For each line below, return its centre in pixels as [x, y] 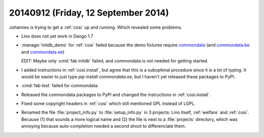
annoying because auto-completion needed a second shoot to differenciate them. [104, 126]
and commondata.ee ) [43, 52]
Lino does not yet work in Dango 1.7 [57, 36]
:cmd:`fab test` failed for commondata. [60, 86]
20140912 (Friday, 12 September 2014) [89, 13]
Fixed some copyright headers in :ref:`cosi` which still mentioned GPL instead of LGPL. [108, 104]
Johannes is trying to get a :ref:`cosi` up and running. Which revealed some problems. [96, 27]
